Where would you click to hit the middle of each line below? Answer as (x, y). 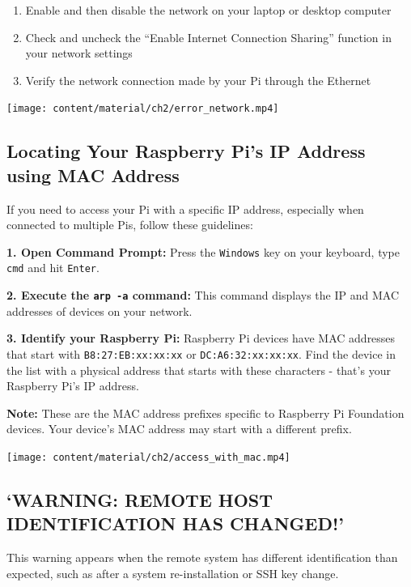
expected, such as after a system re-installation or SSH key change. (173, 573)
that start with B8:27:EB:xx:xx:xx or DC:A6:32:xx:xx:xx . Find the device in (201, 353)
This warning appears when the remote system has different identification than (202, 557)
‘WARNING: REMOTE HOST (140, 500)
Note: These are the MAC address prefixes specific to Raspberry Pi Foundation (205, 413)
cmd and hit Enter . (53, 268)
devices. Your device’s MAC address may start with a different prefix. (179, 429)
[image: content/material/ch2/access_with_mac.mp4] (148, 457)
